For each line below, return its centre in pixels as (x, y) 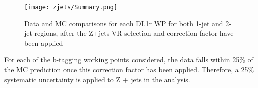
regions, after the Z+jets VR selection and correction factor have (134, 33)
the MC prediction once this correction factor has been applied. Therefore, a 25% (129, 70)
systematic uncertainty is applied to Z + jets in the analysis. (97, 79)
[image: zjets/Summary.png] (71, 7)
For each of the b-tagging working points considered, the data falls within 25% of (129, 60)
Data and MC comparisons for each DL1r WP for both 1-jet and (124, 23)
